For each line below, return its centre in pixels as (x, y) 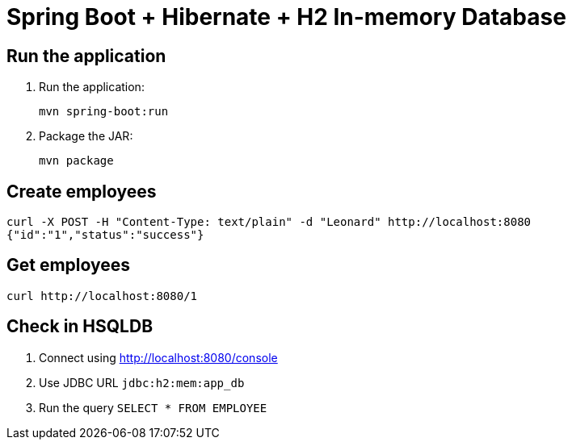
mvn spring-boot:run (104, 112)
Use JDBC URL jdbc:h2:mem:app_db (142, 382)
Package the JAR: (86, 136)
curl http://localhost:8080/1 (102, 296)
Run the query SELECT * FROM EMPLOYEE (153, 407)
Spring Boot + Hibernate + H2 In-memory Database (286, 17)
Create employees (82, 191)
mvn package (76, 161)
